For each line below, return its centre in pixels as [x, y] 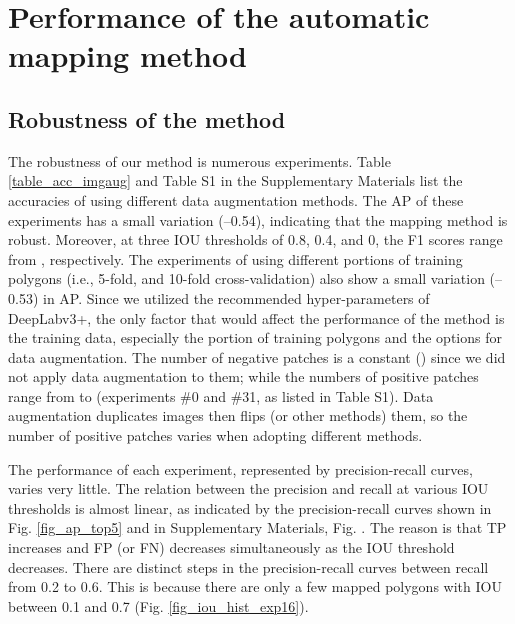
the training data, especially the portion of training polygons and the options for [255, 337]
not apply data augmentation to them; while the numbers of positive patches [243, 376]
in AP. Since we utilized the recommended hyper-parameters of [236, 297]
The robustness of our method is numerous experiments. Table [199, 160]
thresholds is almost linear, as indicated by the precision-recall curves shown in [250, 507]
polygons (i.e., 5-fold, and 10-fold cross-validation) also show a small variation [246, 278]
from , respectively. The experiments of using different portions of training [235, 258]
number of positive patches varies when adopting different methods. [215, 435]
